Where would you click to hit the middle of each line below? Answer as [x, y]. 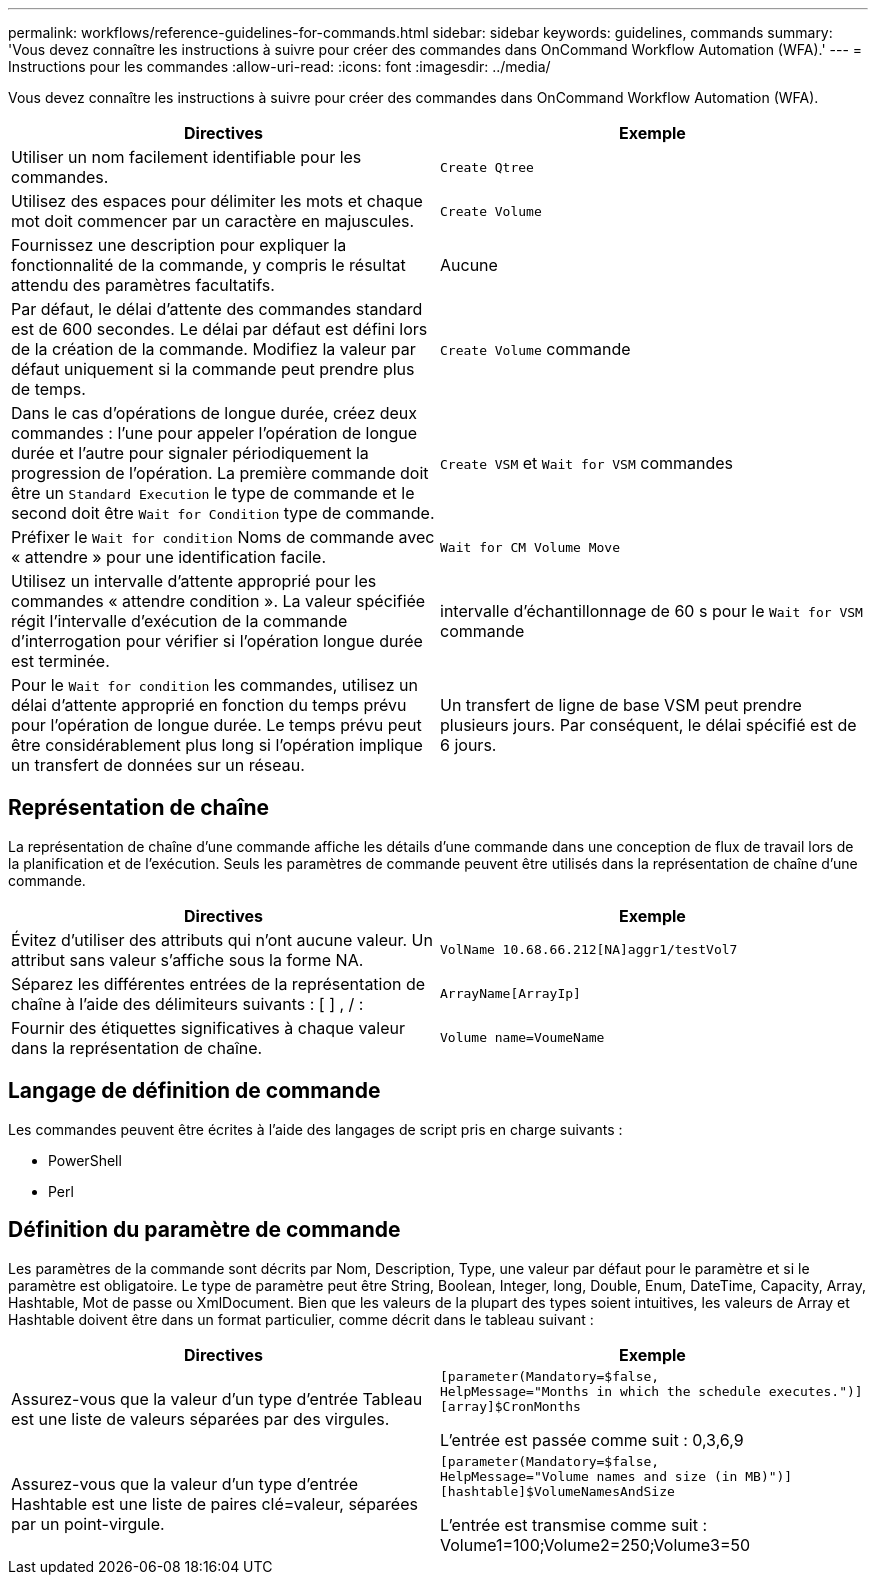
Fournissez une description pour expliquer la [179, 245]
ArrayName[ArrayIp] [510, 994]
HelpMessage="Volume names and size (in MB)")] [616, 1476]
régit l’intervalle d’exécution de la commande [179, 621]
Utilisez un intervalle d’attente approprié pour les [194, 581]
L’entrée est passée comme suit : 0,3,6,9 [592, 1439]
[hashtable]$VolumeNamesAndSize [557, 1491]
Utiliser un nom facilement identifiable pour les [186, 157]
